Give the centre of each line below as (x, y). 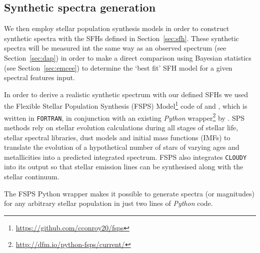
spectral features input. (39, 77)
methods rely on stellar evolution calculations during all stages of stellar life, (121, 127)
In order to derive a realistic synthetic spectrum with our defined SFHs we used (126, 94)
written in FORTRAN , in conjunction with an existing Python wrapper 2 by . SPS (124, 117)
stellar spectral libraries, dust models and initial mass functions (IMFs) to (117, 137)
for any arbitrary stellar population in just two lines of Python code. (108, 203)
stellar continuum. (32, 176)
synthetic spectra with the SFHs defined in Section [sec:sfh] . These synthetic (121, 38)
